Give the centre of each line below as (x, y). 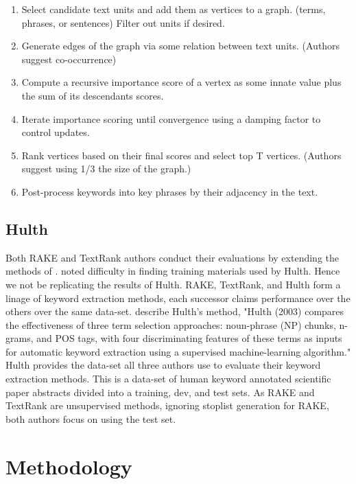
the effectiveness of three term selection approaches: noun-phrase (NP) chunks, (171, 324)
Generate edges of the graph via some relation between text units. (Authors (181, 46)
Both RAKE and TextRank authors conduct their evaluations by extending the (172, 257)
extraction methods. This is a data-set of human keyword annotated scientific (168, 379)
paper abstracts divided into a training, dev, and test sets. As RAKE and (160, 392)
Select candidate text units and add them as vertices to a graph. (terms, (174, 9)
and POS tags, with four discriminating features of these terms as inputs (189, 338)
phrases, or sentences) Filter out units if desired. (123, 22)
